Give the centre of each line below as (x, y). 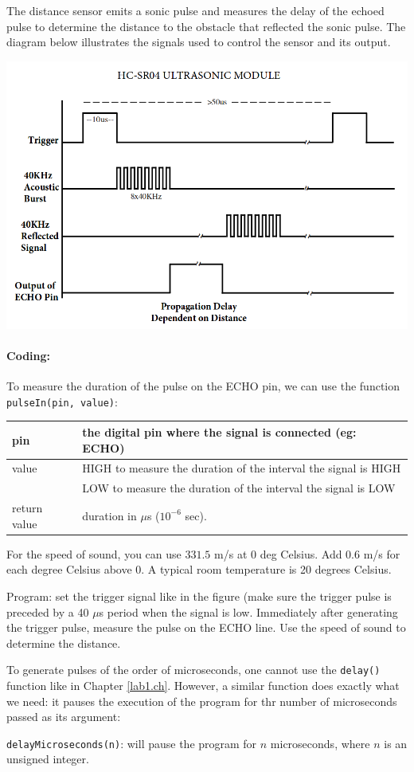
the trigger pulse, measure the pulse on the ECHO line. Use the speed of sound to (206, 627)
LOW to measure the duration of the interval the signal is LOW (239, 488)
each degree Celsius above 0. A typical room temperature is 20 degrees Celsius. (199, 569)
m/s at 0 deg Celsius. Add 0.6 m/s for (307, 553)
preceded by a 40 (48, 611)
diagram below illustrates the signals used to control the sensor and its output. (199, 42)
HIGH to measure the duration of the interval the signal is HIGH (242, 468)
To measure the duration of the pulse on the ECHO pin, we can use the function (203, 386)
